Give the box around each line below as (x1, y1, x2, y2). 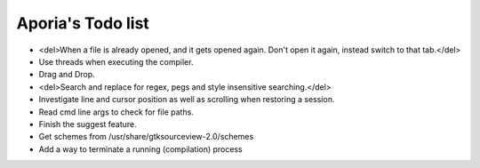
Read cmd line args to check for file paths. (38, 107, 195, 117)
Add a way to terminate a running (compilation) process (38, 143, 244, 155)
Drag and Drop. (38, 69, 95, 80)
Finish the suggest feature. (38, 118, 137, 129)
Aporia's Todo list (16, 13, 150, 33)
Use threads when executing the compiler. (38, 56, 194, 67)
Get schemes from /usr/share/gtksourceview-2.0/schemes (38, 132, 254, 142)
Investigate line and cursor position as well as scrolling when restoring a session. (38, 94, 335, 105)
